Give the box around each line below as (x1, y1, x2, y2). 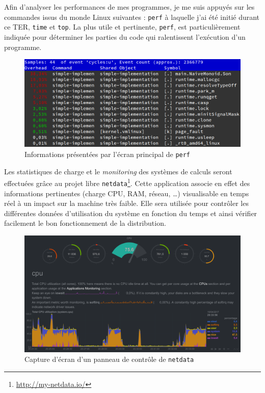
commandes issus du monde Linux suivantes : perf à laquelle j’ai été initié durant (4, 11, 260, 22)
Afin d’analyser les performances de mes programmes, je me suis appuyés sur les (4, 2, 255, 12)
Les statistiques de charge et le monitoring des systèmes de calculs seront (4, 166, 232, 176)
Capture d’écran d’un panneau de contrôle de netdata (24, 354, 194, 364)
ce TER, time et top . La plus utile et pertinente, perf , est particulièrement (4, 21, 241, 32)
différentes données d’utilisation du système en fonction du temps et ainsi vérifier (4, 207, 257, 218)
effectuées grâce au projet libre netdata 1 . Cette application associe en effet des (4, 176, 250, 188)
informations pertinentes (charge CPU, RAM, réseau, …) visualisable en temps (4, 188, 249, 198)
